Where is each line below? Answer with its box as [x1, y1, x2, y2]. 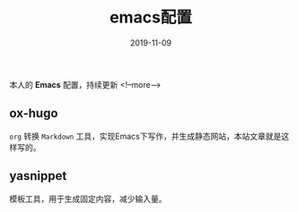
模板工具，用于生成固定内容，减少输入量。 [9, 193, 167, 204]
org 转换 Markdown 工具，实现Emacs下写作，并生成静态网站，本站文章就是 [9, 131, 282, 141]
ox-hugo [9, 106, 58, 121]
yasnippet [9, 168, 67, 183]
